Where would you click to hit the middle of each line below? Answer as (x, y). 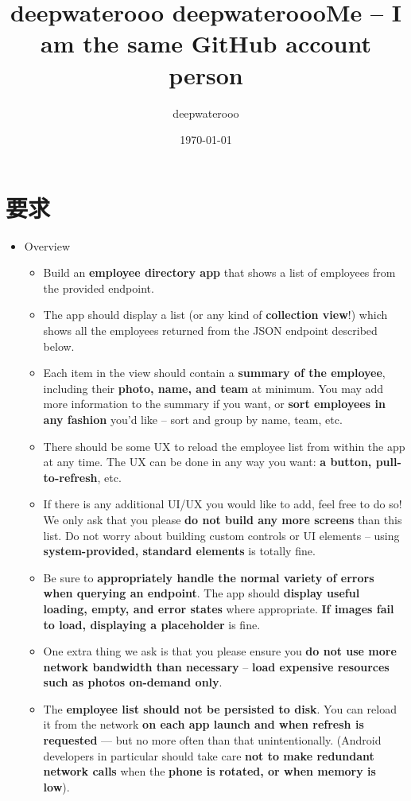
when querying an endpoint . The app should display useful (202, 593)
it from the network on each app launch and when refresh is (204, 724)
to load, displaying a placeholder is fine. (152, 624)
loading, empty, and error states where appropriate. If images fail (219, 608)
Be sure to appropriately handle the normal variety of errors (209, 577)
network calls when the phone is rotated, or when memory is (209, 771)
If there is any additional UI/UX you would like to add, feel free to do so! (223, 504)
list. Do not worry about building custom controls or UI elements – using (221, 535)
